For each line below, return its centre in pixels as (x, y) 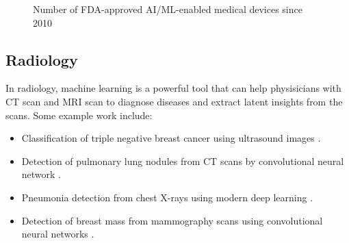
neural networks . (58, 234)
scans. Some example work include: (79, 115)
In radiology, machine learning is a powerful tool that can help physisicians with (173, 88)
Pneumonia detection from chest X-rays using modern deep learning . (167, 197)
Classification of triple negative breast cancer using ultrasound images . (171, 138)
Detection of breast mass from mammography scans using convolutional (172, 220)
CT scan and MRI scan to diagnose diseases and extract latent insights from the (174, 101)
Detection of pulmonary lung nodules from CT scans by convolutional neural (183, 161)
